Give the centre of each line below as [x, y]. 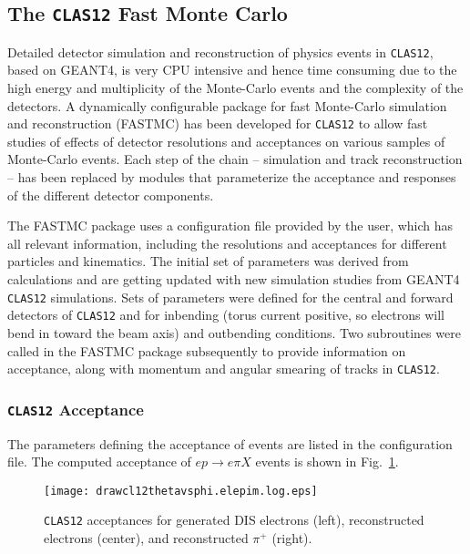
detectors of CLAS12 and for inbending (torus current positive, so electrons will [226, 315]
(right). [292, 538]
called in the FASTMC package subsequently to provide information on [207, 350]
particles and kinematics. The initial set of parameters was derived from [208, 261]
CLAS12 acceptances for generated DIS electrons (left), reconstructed [234, 520]
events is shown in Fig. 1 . [327, 462]
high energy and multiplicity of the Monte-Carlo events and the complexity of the [235, 88]
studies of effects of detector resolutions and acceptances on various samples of [226, 141]
